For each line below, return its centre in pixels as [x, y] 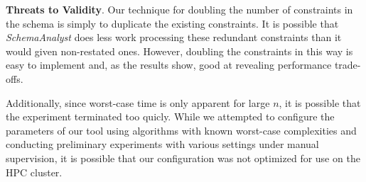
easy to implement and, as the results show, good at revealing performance [169, 65]
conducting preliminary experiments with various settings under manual [162, 144]
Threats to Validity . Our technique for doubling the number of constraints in [179, 9]
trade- [348, 65]
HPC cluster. [34, 172]
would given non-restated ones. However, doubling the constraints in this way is [179, 51]
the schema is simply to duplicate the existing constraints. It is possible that [172, 23]
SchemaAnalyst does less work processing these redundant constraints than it [174, 37]
